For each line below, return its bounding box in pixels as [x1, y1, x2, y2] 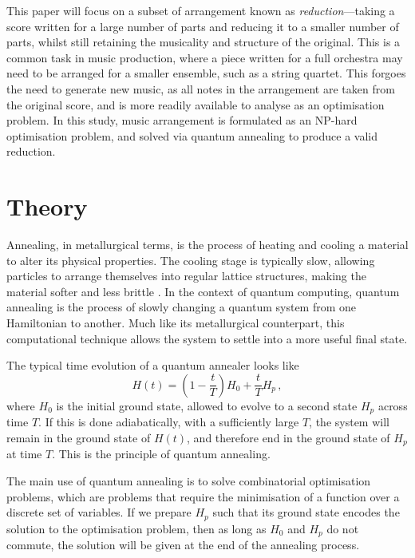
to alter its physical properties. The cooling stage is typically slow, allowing [6, 251, 375, 268]
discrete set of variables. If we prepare [6, 504, 192, 520]
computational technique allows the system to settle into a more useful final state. [6, 330, 408, 346]
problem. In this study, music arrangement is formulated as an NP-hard [6, 112, 358, 129]
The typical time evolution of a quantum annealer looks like [6, 357, 299, 374]
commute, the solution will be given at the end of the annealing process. [6, 536, 360, 552]
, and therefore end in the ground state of [187, 429, 390, 445]
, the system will [309, 414, 389, 430]
